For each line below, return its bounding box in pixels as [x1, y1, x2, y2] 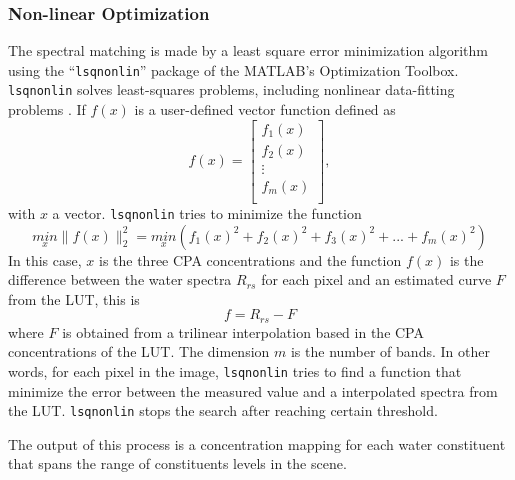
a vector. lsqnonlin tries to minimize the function [52, 202, 362, 223]
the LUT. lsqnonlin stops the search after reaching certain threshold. [8, 400, 438, 421]
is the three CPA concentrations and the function [98, 249, 402, 270]
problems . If [8, 99, 86, 120]
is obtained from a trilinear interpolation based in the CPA [62, 321, 424, 342]
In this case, [8, 249, 82, 270]
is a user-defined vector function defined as [134, 99, 396, 120]
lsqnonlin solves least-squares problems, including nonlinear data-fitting [8, 79, 455, 100]
